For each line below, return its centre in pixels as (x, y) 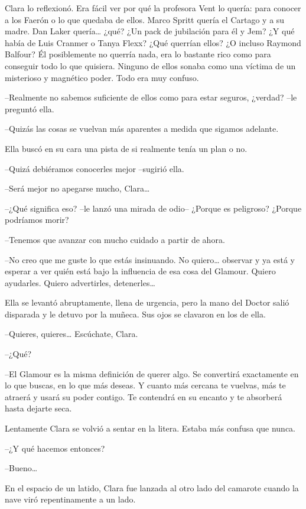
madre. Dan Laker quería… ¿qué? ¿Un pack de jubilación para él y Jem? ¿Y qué (150, 31)
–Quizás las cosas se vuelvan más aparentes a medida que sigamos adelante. (142, 129)
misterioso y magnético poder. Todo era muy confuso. (102, 77)
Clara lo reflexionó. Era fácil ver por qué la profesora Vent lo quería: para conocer (153, 8)
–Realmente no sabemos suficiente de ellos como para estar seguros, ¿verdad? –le (151, 97)
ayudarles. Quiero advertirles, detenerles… (80, 282)
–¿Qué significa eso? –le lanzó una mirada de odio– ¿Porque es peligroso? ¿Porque (153, 208)
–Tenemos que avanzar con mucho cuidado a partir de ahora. (115, 239)
